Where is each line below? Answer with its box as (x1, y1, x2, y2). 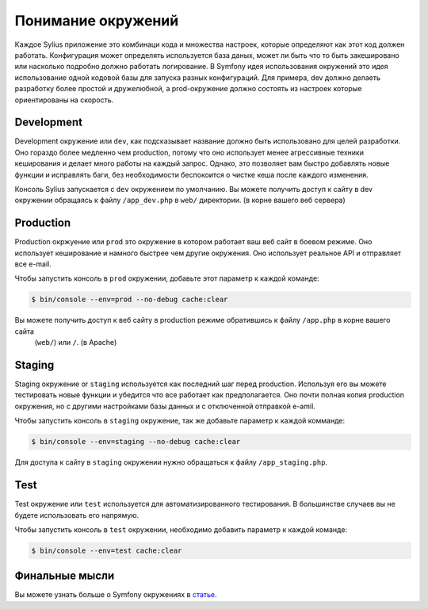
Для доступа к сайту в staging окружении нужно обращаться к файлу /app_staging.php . (14, 458, 328, 467)
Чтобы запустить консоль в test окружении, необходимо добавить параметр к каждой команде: (14, 524, 348, 534)
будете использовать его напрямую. (14, 510, 139, 519)
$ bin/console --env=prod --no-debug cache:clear (31, 295, 228, 304)
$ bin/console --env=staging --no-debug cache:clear (31, 437, 241, 446)
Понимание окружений (14, 12, 179, 29)
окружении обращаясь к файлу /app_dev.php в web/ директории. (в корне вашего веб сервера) (14, 195, 346, 205)
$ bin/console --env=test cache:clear (31, 546, 182, 555)
